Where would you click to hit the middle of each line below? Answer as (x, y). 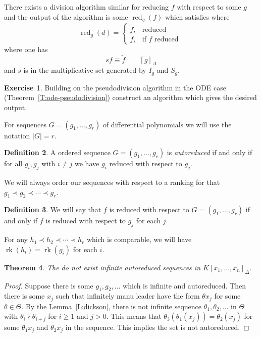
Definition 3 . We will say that (53, 209)
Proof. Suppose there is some (49, 285)
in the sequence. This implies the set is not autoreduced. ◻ (157, 327)
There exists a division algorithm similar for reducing (87, 7)
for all (13, 163)
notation (17, 135)
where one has (26, 49)
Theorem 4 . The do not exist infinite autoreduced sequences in (102, 267)
